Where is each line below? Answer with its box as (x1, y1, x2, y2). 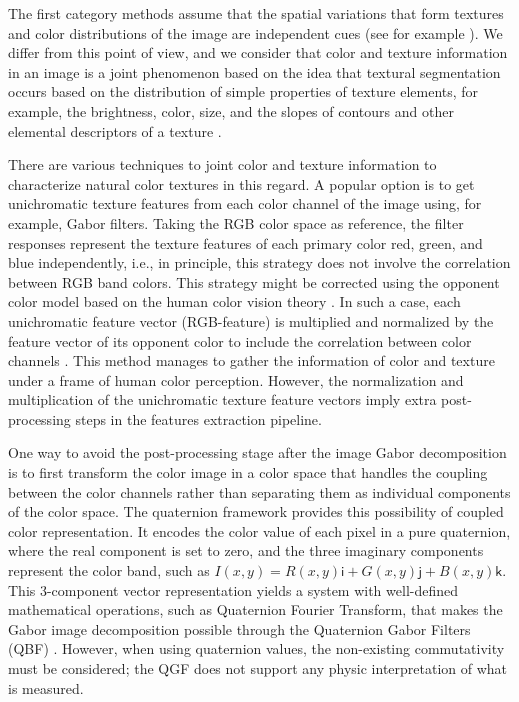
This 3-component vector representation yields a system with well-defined (8, 579, 459, 600)
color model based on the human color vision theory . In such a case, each (8, 291, 461, 312)
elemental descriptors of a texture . (8, 120, 222, 141)
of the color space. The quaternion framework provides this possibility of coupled (8, 501, 504, 522)
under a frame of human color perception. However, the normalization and (8, 369, 464, 390)
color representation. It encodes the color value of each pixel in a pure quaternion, (8, 520, 511, 541)
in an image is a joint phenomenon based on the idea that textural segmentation (8, 61, 501, 82)
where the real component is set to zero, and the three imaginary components (8, 540, 484, 561)
